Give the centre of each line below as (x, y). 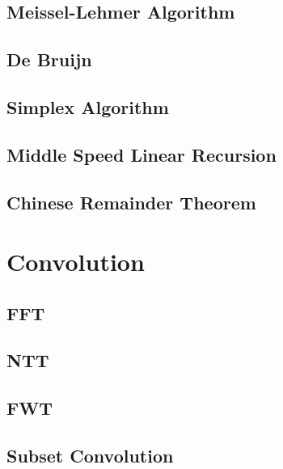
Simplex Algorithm (88, 106)
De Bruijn (49, 59)
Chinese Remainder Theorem (131, 202)
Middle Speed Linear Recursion (141, 154)
